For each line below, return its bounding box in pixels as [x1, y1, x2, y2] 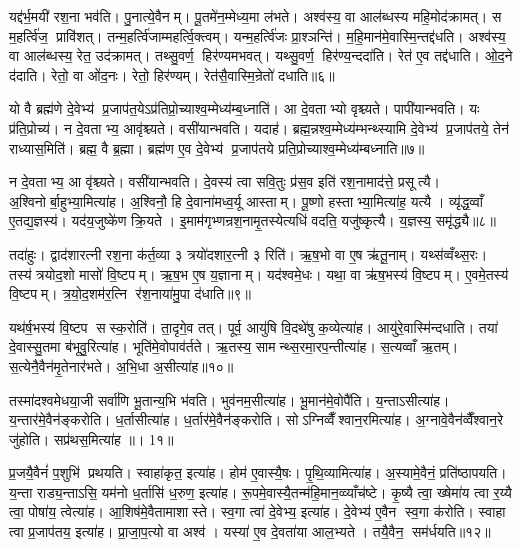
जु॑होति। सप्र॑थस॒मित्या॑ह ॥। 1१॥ [9, 428, 174, 449]
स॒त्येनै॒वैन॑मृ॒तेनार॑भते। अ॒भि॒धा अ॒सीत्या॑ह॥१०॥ [9, 355, 234, 376]
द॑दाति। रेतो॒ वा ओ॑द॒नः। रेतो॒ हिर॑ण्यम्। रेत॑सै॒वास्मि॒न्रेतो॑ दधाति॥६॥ [9, 64, 335, 85]
